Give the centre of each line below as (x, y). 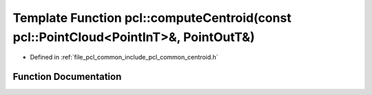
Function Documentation (67, 77)
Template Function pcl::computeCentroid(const (152, 18)
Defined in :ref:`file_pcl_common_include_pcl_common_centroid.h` (124, 57)
